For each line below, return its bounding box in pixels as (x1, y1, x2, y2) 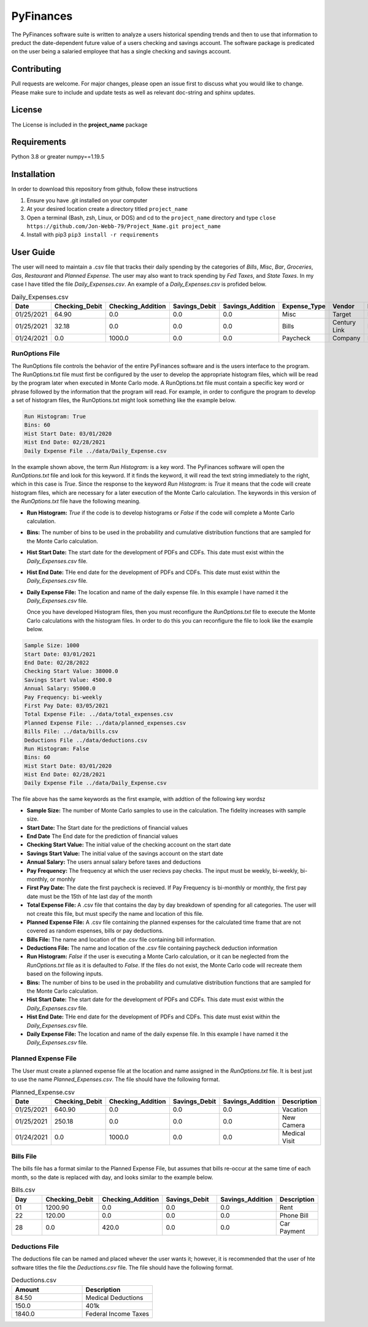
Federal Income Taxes (85, 1309, 150, 1318)
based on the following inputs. (26, 970, 104, 977)
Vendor (332, 302, 355, 310)
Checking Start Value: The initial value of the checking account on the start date (26, 841, 231, 848)
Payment (279, 1227, 305, 1235)
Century (332, 318, 356, 326)
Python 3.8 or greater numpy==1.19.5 (11, 153, 104, 160)
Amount (15, 1285, 39, 1294)
